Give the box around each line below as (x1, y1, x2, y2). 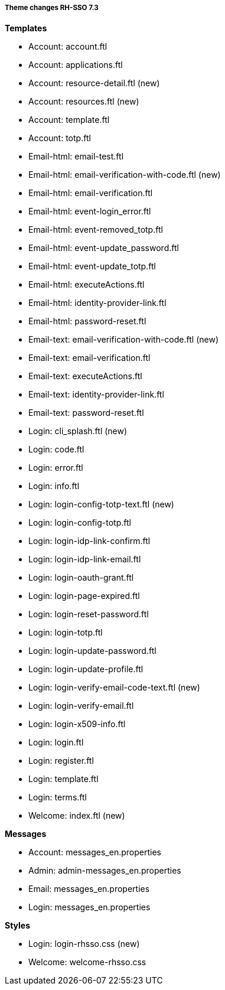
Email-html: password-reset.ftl (28, 316, 146, 327)
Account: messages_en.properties (28, 847, 161, 858)
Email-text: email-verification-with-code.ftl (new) (28, 334, 219, 345)
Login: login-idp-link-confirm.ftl (28, 536, 151, 546)
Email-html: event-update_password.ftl (28, 243, 179, 253)
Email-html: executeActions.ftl (28, 279, 145, 290)
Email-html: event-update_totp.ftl (28, 261, 156, 272)
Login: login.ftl (28, 737, 84, 748)
